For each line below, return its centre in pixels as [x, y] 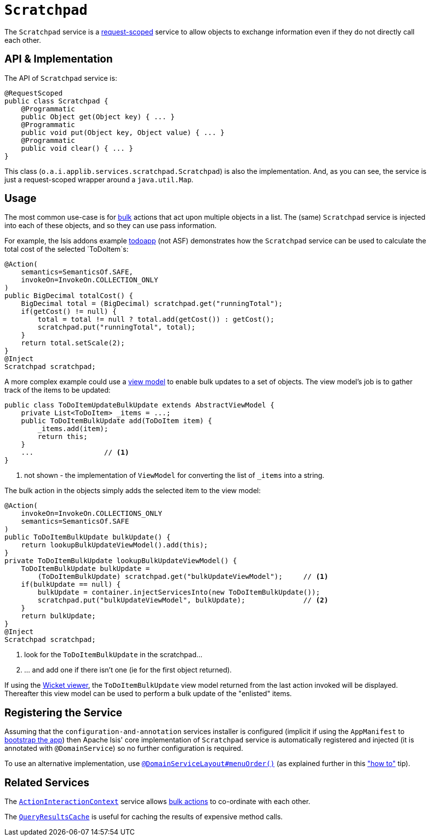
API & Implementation [59, 59]
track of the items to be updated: [58, 390]
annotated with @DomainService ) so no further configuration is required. [124, 748]
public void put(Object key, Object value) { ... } [123, 132]
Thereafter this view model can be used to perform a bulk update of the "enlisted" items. [148, 694]
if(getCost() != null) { [69, 312]
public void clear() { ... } [77, 148]
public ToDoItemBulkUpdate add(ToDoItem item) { [116, 421]
